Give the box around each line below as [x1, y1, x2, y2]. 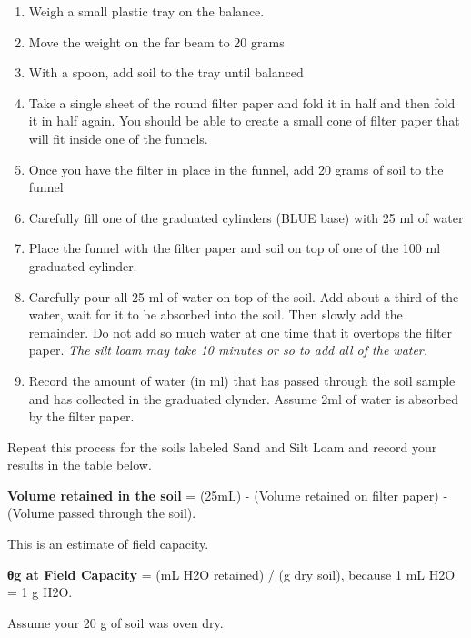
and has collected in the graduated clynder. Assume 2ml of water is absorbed [28, 389, 459, 408]
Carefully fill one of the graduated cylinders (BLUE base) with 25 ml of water [28, 208, 464, 227]
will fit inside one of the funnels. [28, 128, 208, 147]
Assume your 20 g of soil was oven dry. [7, 613, 224, 632]
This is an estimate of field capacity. [7, 534, 209, 553]
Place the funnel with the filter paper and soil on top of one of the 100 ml [28, 238, 441, 258]
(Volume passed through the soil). [7, 503, 196, 522]
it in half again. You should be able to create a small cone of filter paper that [28, 111, 460, 130]
